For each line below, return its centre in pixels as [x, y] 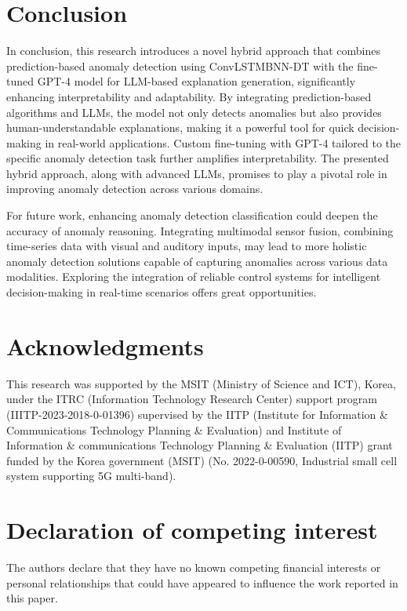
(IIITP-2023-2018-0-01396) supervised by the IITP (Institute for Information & [197, 414]
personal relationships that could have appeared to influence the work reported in [202, 582]
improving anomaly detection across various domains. [135, 189]
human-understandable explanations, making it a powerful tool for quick [180, 127]
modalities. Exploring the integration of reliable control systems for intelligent [194, 276]
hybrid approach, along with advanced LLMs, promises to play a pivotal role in [197, 173]
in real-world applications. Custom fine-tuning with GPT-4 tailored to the [223, 142]
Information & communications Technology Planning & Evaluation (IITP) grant [200, 445]
